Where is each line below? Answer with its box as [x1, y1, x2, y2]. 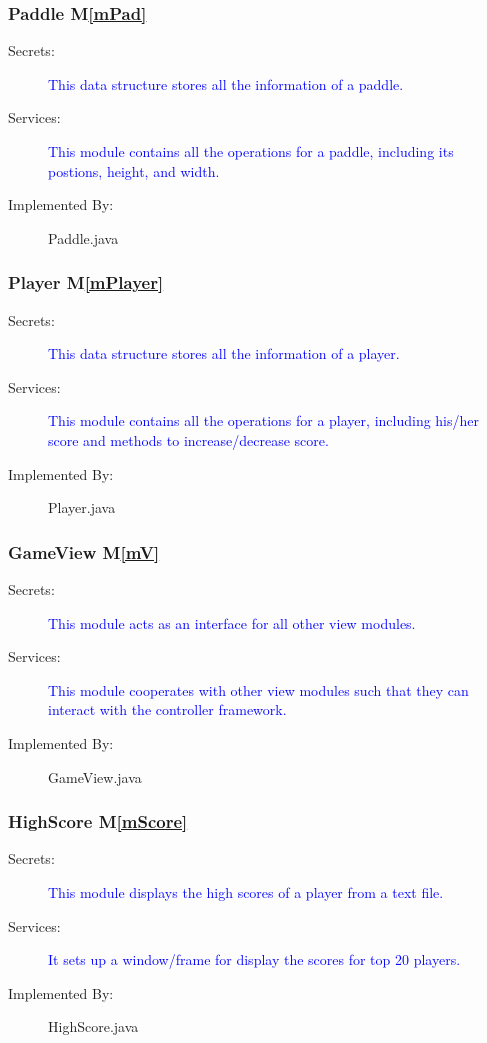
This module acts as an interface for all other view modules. [48, 612, 416, 633]
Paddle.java [48, 227, 119, 248]
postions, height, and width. [48, 160, 220, 181]
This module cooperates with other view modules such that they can [48, 679, 469, 700]
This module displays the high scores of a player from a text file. [48, 881, 444, 902]
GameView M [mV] [8, 539, 160, 564]
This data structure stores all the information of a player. [48, 343, 400, 364]
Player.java [48, 497, 116, 518]
